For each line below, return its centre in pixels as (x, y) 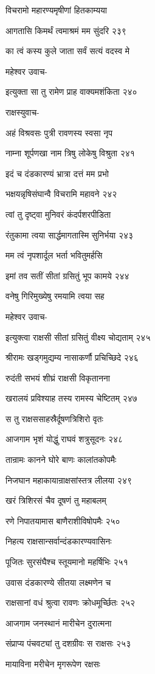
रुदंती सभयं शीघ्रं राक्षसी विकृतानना (58, 377)
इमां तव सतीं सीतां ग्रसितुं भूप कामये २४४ (67, 275)
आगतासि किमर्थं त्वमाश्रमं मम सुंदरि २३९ (66, 30)
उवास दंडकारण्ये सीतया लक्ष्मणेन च (58, 582)
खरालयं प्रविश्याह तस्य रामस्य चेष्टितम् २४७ (71, 398)
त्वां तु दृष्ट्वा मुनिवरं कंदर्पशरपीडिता (58, 214)
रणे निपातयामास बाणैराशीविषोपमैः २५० (63, 520)
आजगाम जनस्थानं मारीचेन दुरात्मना (59, 623)
